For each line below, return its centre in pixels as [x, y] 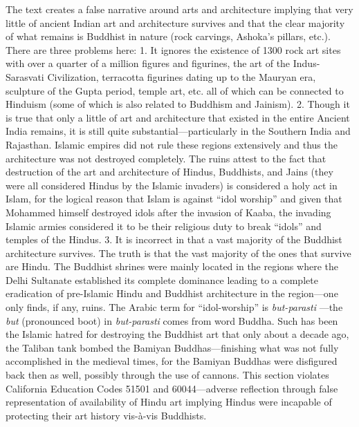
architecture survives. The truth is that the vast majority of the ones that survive [178, 253]
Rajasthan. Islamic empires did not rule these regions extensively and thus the [172, 144]
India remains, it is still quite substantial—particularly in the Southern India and [178, 131]
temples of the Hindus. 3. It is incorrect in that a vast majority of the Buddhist [174, 239]
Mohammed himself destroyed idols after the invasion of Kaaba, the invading [168, 212]
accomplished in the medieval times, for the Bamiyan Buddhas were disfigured [172, 361]
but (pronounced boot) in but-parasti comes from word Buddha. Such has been [172, 320]
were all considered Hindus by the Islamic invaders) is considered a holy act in [172, 185]
